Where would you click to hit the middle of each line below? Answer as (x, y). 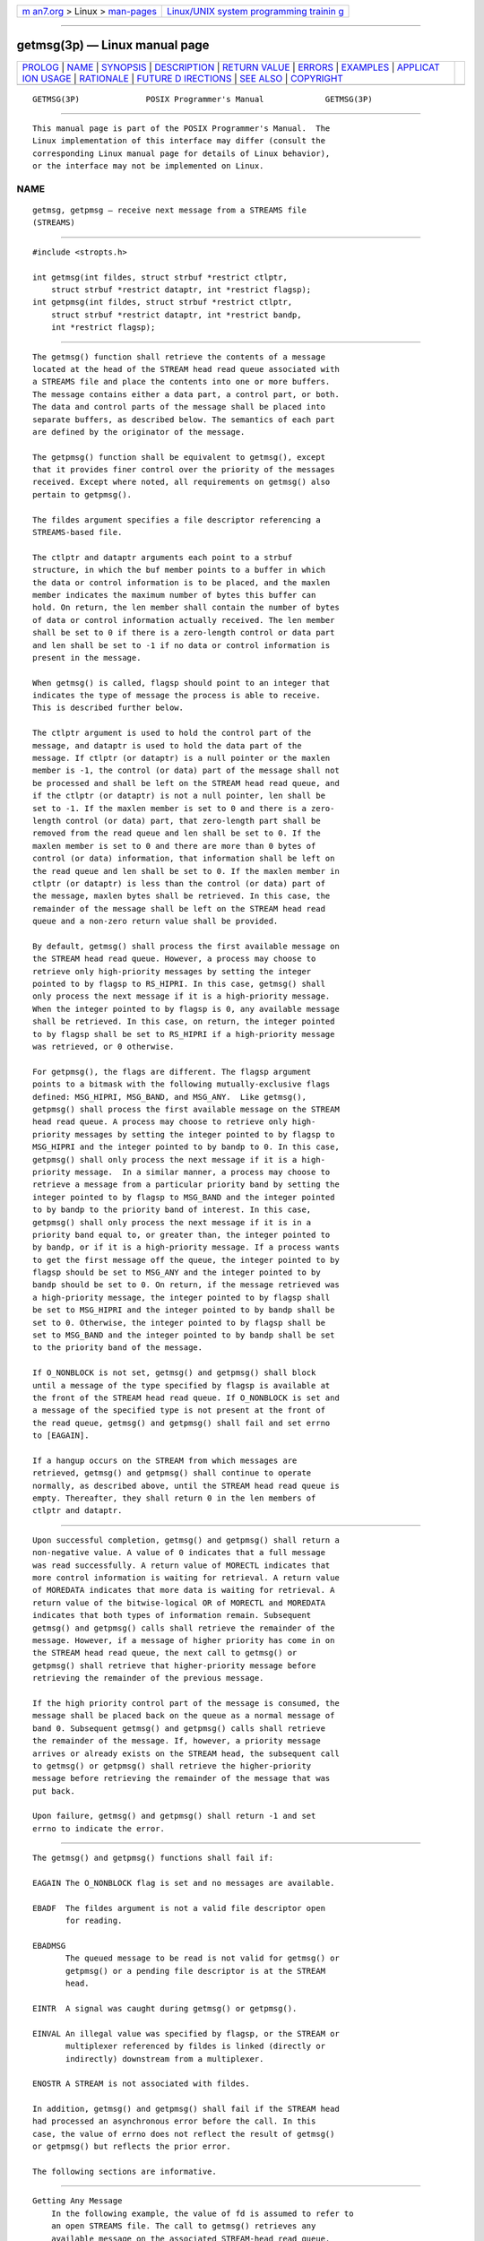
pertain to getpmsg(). (82, 494)
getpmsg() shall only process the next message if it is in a (172, 1222)
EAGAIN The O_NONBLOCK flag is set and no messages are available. (184, 1883)
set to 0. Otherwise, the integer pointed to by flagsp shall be (179, 1323)
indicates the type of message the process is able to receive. (177, 696)
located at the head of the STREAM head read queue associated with (186, 369)
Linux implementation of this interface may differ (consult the (179, 141)
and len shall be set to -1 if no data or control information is (181, 645)
